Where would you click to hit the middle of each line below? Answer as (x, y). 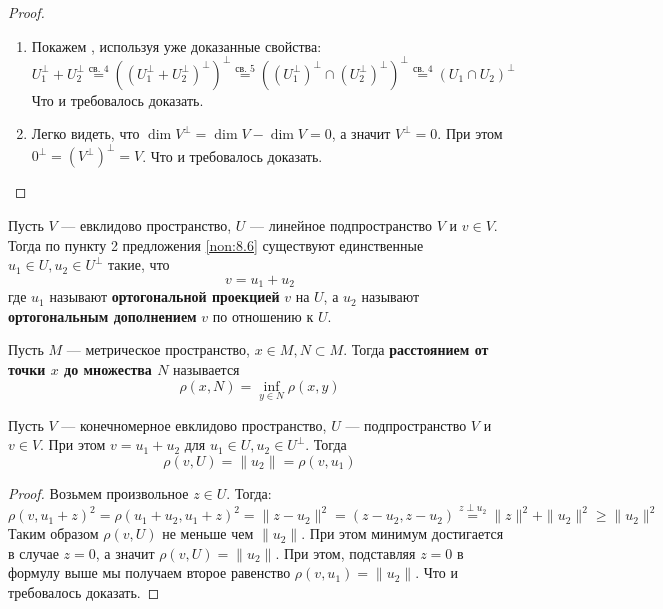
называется (206, 368)
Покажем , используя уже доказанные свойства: (176, 45)
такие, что (139, 264)
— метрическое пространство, (158, 349)
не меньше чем (208, 533)
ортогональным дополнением (102, 315)
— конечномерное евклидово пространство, (194, 424)
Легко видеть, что (85, 133)
